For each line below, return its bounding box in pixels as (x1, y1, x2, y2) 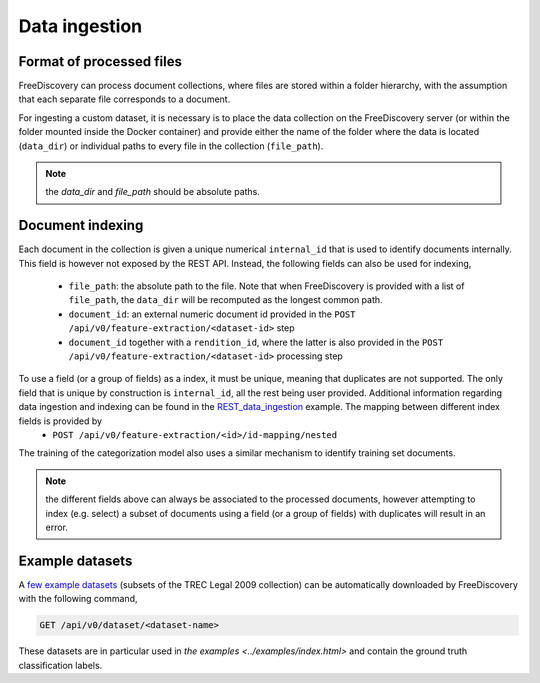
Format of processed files (18, 53, 182, 70)
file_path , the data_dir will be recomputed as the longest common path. (68, 294, 384, 306)
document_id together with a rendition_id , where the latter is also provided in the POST (68, 336, 444, 348)
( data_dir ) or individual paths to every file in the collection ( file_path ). (18, 140, 324, 152)
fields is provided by (18, 415, 103, 427)
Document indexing (18, 217, 144, 234)
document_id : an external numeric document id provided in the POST (68, 308, 356, 320)
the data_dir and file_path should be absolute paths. (45, 186, 260, 198)
